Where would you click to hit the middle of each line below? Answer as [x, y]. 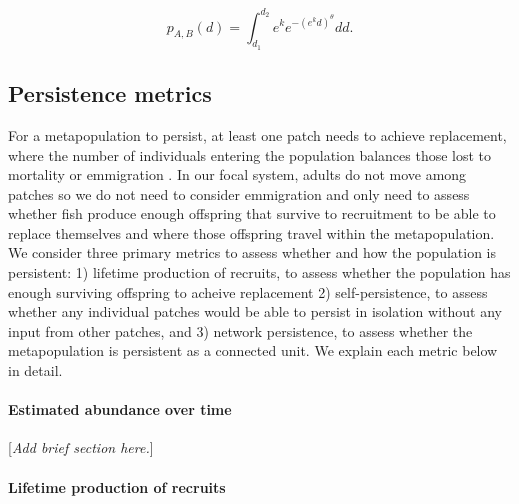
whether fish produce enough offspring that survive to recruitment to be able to [252, 213]
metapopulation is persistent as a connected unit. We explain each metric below [253, 350]
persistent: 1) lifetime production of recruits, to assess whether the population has [259, 272]
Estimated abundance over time [120, 409]
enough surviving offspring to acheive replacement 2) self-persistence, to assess [248, 291]
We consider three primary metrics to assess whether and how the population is [252, 252]
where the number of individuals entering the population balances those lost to [250, 154]
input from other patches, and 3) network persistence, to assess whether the [240, 330]
